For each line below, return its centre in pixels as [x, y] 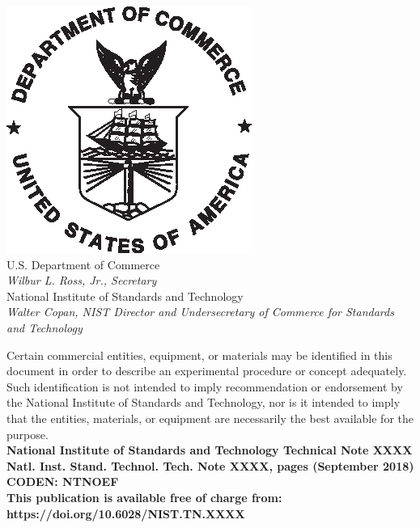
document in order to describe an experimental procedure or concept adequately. [207, 371]
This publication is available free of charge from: [144, 497]
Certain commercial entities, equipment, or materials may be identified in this [199, 355]
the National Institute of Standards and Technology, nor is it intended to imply [204, 402]
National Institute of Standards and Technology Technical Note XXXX [210, 450]
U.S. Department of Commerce [83, 264]
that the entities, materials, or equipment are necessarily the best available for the [210, 418]
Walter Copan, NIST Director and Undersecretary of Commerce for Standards [200, 312]
